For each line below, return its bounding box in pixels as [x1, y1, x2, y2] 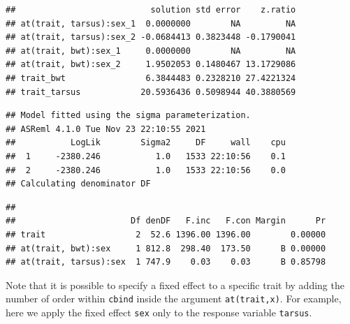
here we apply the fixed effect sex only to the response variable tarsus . [6, 304, 312, 319]
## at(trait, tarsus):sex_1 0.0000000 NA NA [6, 18, 296, 29]
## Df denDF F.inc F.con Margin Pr [6, 216, 326, 226]
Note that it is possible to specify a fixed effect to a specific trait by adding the [6, 277, 344, 292]
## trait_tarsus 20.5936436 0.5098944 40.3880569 [6, 87, 296, 97]
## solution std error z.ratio [6, 5, 296, 15]
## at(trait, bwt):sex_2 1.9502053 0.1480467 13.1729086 [6, 59, 296, 70]
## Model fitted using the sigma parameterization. [6, 110, 251, 121]
